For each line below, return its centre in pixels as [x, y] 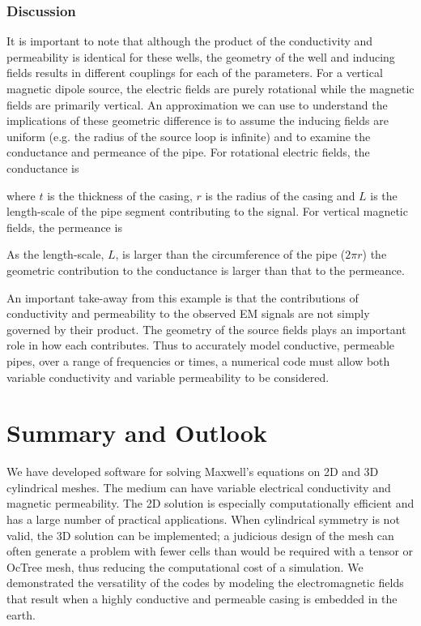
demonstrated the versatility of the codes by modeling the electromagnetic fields [205, 583]
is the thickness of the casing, [120, 195]
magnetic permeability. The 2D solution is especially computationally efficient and [210, 503]
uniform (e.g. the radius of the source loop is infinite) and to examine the [189, 136]
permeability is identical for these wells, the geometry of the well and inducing [201, 56]
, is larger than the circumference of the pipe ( [230, 254]
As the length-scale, [55, 254]
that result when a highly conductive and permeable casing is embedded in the [202, 598]
